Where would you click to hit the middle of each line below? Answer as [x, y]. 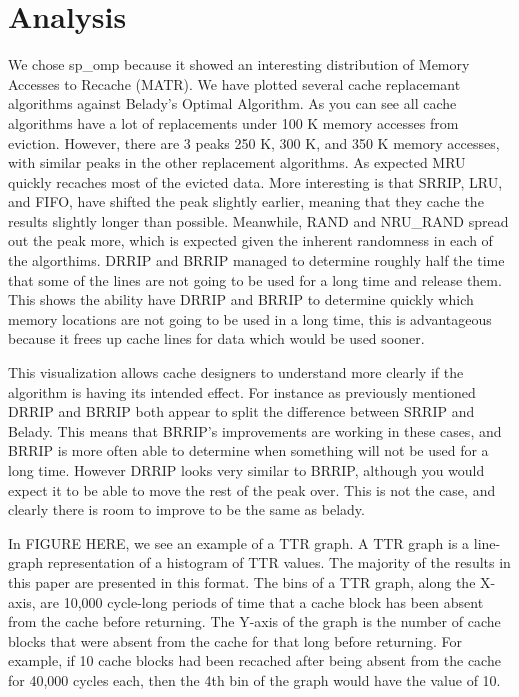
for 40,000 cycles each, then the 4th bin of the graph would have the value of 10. [254, 679]
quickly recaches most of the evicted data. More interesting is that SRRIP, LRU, [255, 181]
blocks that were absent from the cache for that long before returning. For [235, 640]
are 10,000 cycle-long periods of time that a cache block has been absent [262, 601]
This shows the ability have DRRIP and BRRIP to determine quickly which [241, 299]
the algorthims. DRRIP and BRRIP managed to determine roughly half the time [256, 260]
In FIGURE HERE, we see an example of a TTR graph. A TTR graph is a [239, 542]
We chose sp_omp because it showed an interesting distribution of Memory [239, 64]
